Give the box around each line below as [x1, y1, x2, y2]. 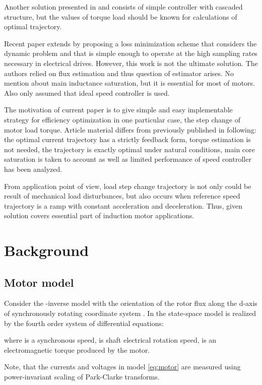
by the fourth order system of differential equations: [4, 317, 164, 328]
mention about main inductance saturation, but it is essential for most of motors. [4, 78, 255, 88]
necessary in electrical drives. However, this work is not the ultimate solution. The [4, 57, 258, 68]
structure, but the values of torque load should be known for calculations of [4, 11, 237, 22]
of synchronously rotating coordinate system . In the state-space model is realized [4, 308, 256, 318]
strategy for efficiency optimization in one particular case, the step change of [4, 114, 240, 124]
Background [4, 240, 89, 261]
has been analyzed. [4, 163, 62, 174]
